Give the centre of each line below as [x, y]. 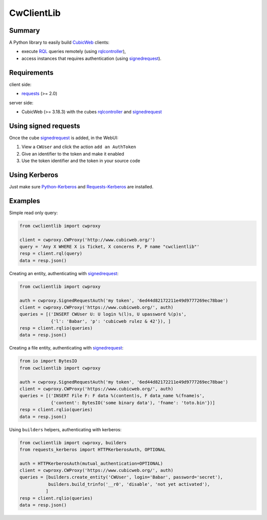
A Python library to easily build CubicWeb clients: [59, 43]
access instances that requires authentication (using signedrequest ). [91, 58]
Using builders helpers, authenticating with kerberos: [65, 429]
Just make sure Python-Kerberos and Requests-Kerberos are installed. [81, 186]
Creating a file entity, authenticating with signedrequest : [66, 348]
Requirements [31, 73]
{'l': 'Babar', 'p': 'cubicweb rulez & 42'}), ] [111, 321]
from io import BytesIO [48, 361]
